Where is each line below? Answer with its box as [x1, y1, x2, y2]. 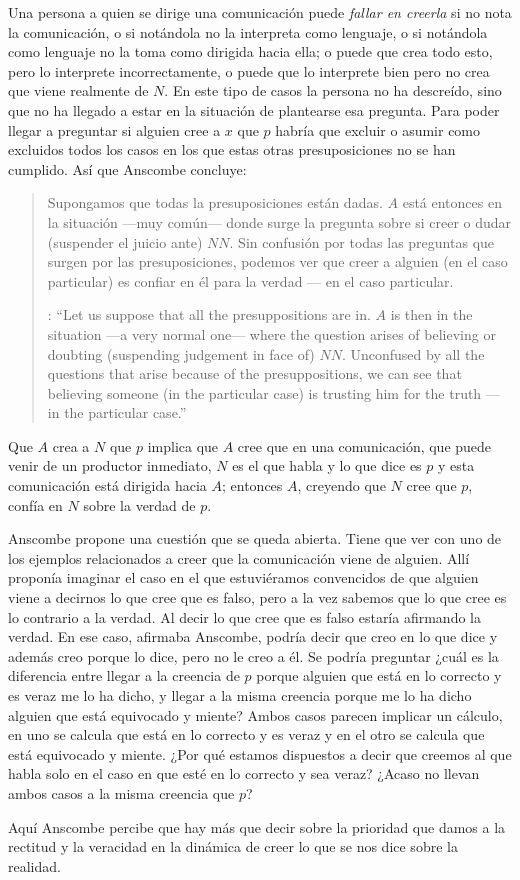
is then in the [390, 304, 473, 325]
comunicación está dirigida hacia [8, 475, 207, 496]
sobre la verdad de [83, 494, 196, 515]
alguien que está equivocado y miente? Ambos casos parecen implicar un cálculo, [8, 704, 503, 725]
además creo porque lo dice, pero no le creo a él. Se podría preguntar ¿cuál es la [8, 645, 499, 666]
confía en [8, 494, 63, 515]
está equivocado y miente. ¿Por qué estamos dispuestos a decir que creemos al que [8, 743, 512, 764]
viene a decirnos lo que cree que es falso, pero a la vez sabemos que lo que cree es [8, 587, 507, 608]
